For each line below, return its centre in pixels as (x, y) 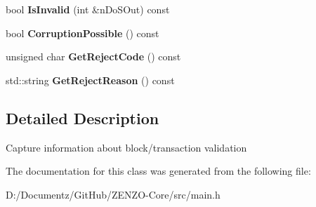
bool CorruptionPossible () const (83, 33)
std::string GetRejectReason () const (90, 80)
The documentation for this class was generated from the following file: (158, 171)
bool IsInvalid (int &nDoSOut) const (88, 9)
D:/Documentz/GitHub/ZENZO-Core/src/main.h (113, 194)
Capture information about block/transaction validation (126, 147)
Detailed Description (83, 118)
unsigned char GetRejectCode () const (93, 56)
